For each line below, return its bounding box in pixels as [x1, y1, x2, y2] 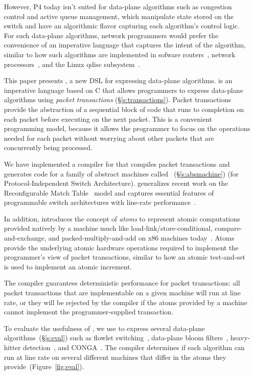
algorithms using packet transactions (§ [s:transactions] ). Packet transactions [4, 94, 231, 105]
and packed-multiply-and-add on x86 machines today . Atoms [48, 233, 234, 243]
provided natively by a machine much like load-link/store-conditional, [4, 223, 213, 233]
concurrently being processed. [4, 142, 92, 153]
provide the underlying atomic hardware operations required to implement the [4, 242, 239, 252]
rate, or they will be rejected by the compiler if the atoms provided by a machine [4, 297, 247, 307]
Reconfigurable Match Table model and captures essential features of [4, 187, 214, 198]
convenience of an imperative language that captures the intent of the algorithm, [4, 40, 246, 50]
